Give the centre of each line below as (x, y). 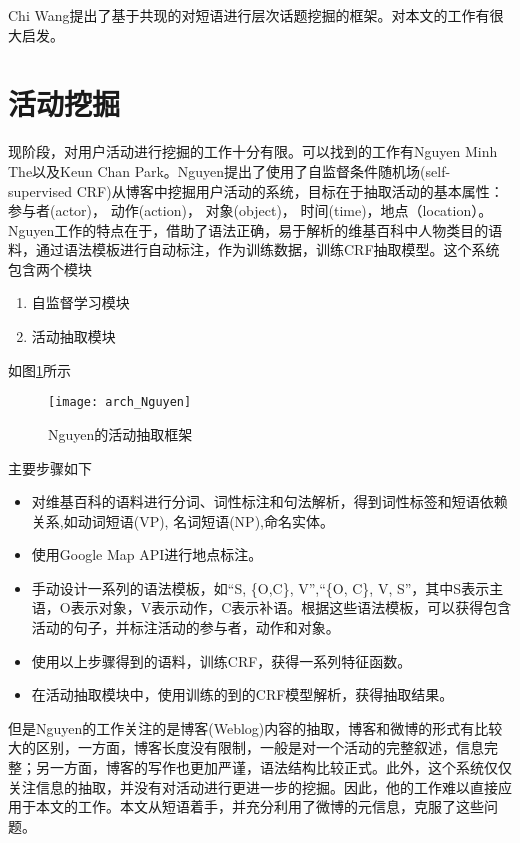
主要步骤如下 (50, 467)
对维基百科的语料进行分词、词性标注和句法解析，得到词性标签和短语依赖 (269, 501)
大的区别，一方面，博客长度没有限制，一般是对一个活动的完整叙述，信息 (246, 747)
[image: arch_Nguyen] (120, 402)
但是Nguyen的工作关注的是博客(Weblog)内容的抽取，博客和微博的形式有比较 (255, 727)
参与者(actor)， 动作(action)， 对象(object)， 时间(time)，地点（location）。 (250, 210)
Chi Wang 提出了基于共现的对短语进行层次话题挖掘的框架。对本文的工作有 (249, 15)
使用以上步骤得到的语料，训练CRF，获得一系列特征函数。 (221, 660)
